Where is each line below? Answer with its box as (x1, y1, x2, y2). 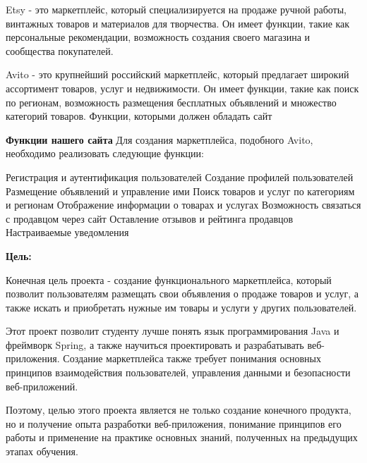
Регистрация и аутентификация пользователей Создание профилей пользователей (6, 169, 354, 184)
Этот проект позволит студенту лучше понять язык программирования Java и (6, 323, 339, 338)
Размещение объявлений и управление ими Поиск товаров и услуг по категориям (6, 183, 355, 198)
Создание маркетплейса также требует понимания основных (63, 351, 321, 366)
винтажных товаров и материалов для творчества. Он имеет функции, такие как (6, 16, 350, 30)
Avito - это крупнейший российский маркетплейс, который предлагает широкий (6, 67, 349, 82)
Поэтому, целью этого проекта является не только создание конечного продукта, (6, 402, 351, 417)
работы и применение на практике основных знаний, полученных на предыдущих (6, 430, 358, 445)
